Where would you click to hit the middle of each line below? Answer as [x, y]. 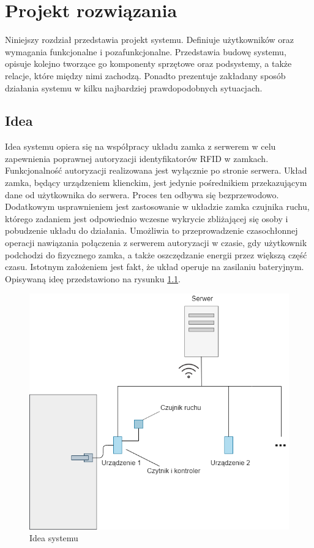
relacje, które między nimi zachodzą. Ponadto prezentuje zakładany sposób [145, 75]
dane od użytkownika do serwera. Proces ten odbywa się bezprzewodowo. [142, 194]
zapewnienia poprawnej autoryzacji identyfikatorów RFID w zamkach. [137, 158]
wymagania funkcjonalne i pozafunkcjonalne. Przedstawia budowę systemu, [146, 51]
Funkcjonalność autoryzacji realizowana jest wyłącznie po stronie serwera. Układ [156, 170]
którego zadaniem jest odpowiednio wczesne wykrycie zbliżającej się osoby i [147, 218]
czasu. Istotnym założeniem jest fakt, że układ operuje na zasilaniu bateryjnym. [155, 267]
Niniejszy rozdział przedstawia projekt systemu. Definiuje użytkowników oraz [150, 40]
